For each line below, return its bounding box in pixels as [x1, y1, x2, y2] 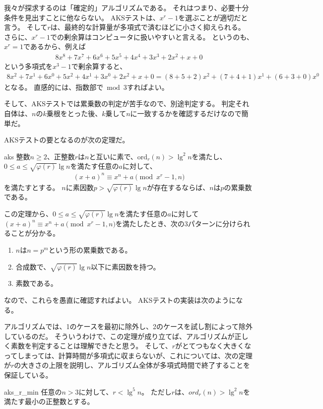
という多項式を [4, 61, 53, 71]
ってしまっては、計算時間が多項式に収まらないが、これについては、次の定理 [4, 350, 253, 360]
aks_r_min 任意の [4, 386, 62, 397]
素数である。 [15, 278, 58, 288]
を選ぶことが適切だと [178, 12, 248, 22]
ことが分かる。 [10, 228, 60, 238]
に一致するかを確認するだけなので [130, 108, 242, 118]
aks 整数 [4, 151, 30, 161]
